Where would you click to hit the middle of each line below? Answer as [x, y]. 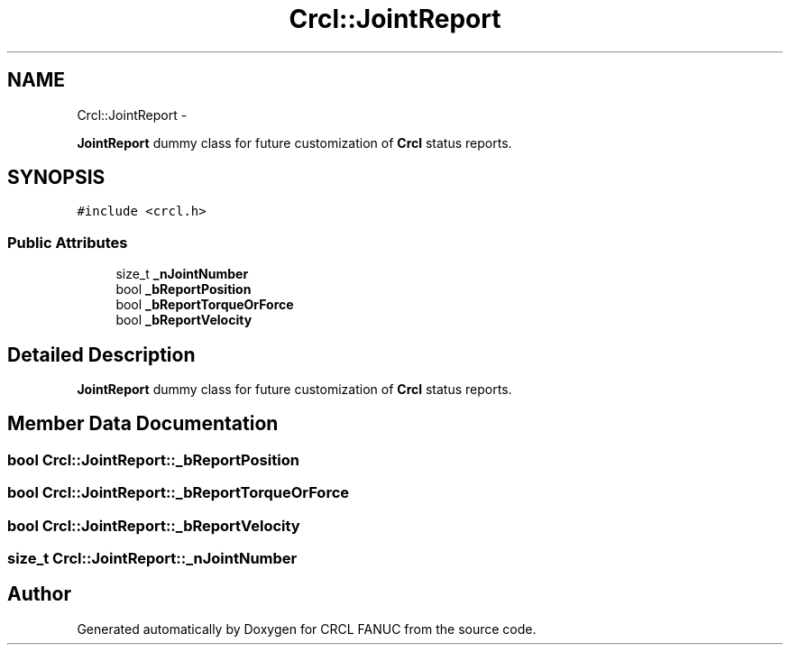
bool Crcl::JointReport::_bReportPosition [153, 459]
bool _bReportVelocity [184, 320]
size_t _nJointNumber [182, 274]
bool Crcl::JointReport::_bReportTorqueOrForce [179, 493]
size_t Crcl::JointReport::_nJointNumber [152, 558]
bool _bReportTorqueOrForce [205, 305]
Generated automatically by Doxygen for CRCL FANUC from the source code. [307, 629]
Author [39, 594]
